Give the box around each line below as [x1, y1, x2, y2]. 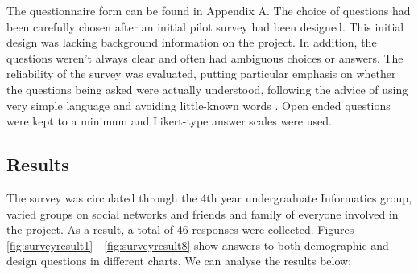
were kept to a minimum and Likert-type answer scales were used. [6, 112, 332, 129]
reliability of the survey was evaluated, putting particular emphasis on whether [6, 65, 396, 82]
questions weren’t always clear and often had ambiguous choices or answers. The [6, 49, 404, 66]
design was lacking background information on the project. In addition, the [6, 34, 377, 51]
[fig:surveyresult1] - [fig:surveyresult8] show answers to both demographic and [6, 236, 389, 253]
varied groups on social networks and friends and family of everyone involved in [6, 205, 399, 222]
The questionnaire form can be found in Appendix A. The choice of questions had [6, 2, 411, 18]
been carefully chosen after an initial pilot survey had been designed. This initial [6, 18, 404, 35]
